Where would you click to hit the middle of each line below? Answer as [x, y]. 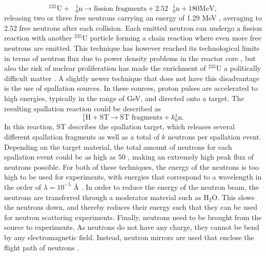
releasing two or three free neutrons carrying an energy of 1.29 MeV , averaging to [133, 18]
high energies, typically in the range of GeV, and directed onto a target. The [124, 98]
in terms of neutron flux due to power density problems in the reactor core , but [130, 58]
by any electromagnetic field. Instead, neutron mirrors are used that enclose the [129, 237]
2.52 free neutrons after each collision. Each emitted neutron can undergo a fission [133, 27]
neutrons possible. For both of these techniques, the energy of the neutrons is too [132, 166]
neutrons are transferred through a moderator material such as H [107, 197]
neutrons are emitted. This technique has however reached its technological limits [132, 48]
